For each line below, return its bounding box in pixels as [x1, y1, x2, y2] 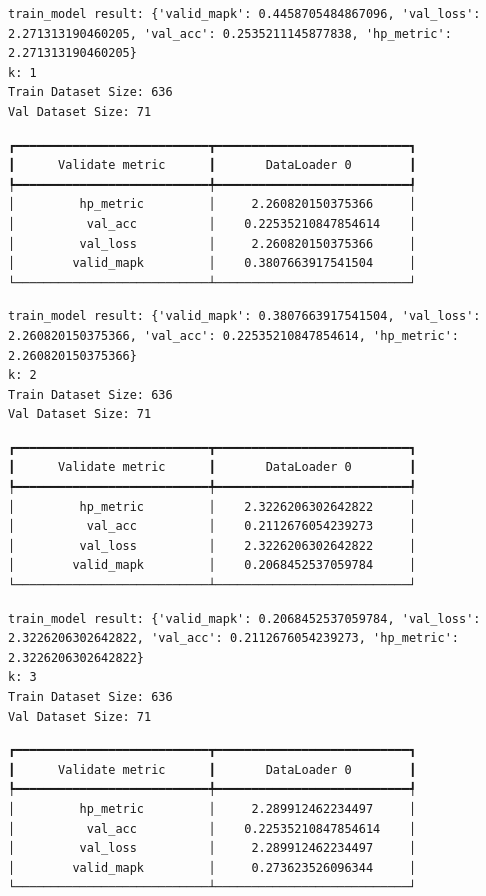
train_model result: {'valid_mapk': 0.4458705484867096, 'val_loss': [8, 7, 481, 21]
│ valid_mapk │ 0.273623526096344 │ [8, 860, 417, 875]
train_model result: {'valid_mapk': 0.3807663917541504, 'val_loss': [8, 309, 481, 324]
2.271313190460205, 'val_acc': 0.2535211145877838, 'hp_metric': [8, 26, 452, 41]
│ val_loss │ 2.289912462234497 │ [8, 841, 417, 856]
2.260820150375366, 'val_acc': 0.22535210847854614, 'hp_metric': [8, 328, 460, 343]
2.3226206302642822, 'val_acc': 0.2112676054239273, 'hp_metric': [8, 631, 460, 646]
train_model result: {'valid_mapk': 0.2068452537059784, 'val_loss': [8, 611, 481, 626]
